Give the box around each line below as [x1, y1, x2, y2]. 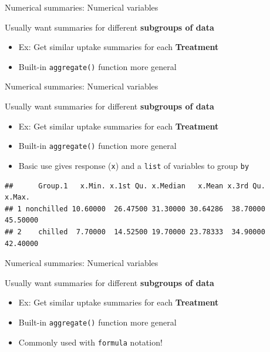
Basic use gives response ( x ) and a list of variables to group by [18, 159, 249, 171]
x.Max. [5, 193, 30, 202]
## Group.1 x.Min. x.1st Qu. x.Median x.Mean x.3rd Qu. [5, 181, 265, 190]
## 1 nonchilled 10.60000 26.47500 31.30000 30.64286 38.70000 [5, 204, 265, 213]
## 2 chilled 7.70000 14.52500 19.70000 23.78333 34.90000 [5, 227, 265, 236]
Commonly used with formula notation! [18, 336, 163, 348]
